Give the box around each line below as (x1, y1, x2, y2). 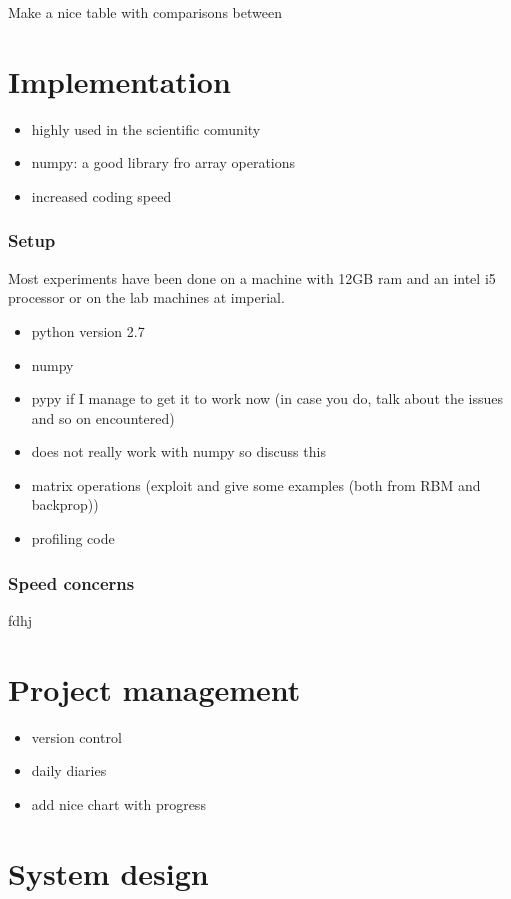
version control (31, 726, 122, 747)
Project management (8, 668, 301, 709)
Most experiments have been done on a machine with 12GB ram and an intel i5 (8, 267, 496, 288)
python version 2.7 (31, 320, 145, 341)
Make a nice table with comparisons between (8, 2, 282, 22)
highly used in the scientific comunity (31, 118, 261, 139)
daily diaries (31, 760, 107, 781)
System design (8, 852, 209, 893)
